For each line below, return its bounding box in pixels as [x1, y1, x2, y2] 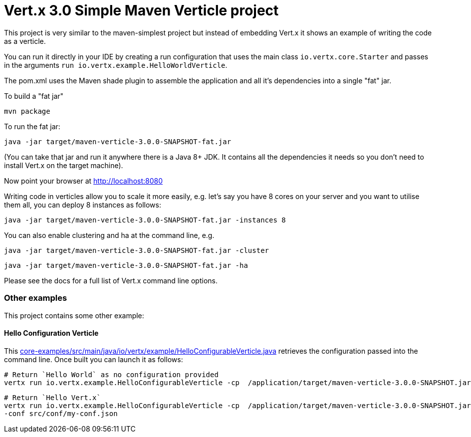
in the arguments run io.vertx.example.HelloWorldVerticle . [4, 60, 228, 69]
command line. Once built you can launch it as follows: [4, 355, 183, 364]
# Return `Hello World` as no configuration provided [4, 370, 219, 379]
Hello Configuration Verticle [4, 329, 99, 338]
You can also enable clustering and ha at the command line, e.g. [4, 230, 215, 239]
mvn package [4, 107, 50, 115]
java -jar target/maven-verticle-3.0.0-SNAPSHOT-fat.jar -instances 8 [4, 216, 286, 224]
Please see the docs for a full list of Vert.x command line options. [4, 276, 218, 285]
